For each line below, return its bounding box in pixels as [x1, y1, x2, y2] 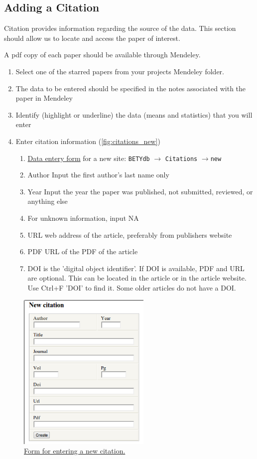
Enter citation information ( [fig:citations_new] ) [15, 136, 160, 146]
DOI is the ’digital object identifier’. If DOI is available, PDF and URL [27, 263, 245, 273]
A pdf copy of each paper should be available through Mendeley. [4, 49, 201, 60]
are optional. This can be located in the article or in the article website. [27, 273, 247, 283]
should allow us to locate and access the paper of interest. [4, 32, 180, 43]
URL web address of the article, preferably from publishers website [27, 229, 232, 240]
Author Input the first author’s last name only [27, 169, 169, 180]
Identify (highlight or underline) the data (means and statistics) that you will [15, 109, 253, 120]
